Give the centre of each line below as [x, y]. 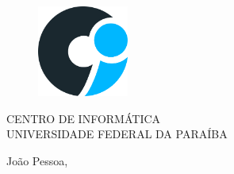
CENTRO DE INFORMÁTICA [84, 118]
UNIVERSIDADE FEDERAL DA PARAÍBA [117, 134]
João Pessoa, [37, 160]
